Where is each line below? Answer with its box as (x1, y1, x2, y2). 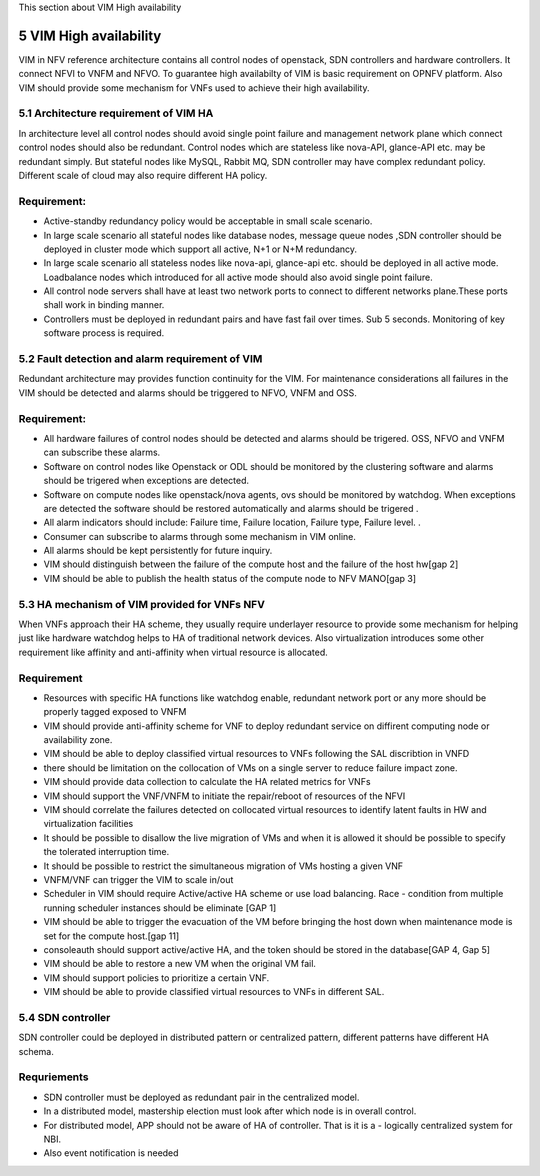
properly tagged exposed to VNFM (43, 706, 187, 718)
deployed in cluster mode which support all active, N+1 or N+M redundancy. (43, 243, 358, 255)
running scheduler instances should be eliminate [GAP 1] (43, 901, 277, 914)
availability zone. (43, 734, 113, 746)
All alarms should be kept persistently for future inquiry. (43, 545, 273, 557)
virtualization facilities (43, 818, 134, 830)
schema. (18, 1045, 54, 1057)
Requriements (18, 1070, 89, 1084)
